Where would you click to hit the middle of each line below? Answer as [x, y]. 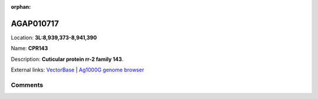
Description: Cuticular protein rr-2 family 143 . [67, 59]
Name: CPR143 [29, 48]
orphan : [21, 7]
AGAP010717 [35, 23]
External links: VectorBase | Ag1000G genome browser [77, 70]
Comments [27, 85]
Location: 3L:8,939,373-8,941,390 [54, 37]
